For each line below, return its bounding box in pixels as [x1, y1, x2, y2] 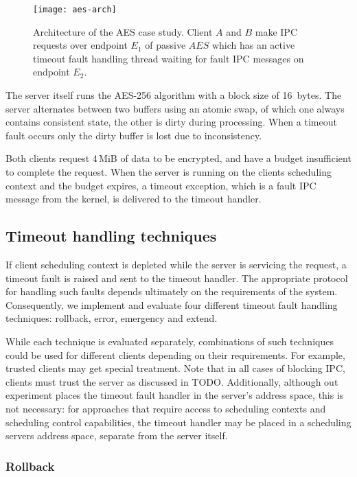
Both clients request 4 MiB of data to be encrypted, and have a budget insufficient [5, 151, 352, 165]
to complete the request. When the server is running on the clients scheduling [5, 165, 332, 178]
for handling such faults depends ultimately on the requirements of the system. [5, 284, 338, 299]
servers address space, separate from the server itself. [5, 428, 228, 443]
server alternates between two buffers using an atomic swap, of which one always [5, 101, 345, 115]
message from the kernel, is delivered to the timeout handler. [5, 191, 262, 206]
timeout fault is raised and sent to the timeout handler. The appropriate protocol [5, 270, 348, 285]
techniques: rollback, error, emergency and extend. [5, 311, 218, 325]
